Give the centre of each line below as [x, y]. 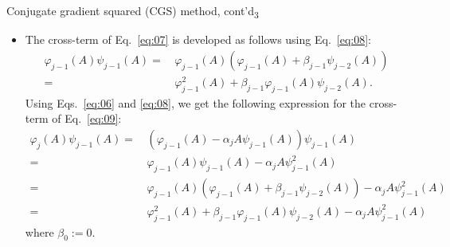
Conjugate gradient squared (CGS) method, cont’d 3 [133, 12]
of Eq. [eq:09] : [87, 118]
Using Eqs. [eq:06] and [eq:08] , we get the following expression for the [196, 102]
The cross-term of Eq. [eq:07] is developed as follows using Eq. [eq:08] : [198, 39]
